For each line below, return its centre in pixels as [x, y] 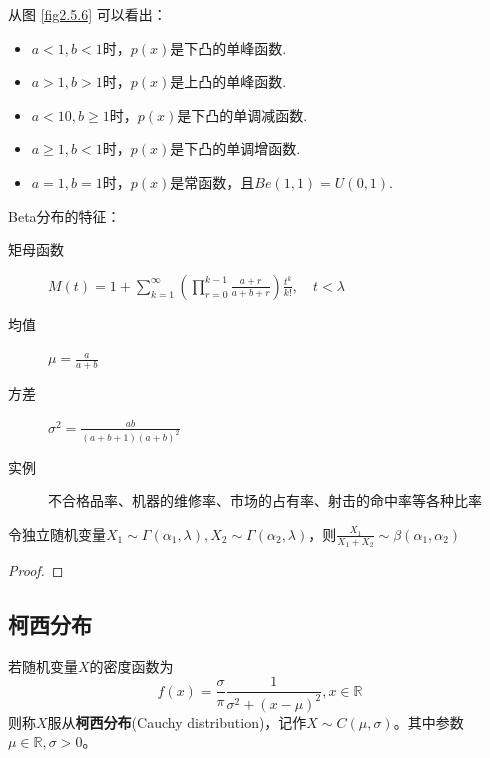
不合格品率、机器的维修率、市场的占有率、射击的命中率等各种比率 [265, 500]
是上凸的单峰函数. [228, 81]
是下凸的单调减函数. [242, 114]
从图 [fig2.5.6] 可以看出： [87, 14]
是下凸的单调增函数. [235, 148]
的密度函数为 [131, 665]
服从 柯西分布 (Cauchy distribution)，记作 [177, 721]
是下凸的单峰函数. [228, 47]
